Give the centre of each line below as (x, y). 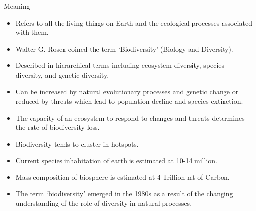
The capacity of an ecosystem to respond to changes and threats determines (130, 117)
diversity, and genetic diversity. (62, 75)
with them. (32, 32)
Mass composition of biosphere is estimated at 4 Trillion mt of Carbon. (123, 177)
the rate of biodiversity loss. (58, 127)
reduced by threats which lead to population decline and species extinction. (129, 101)
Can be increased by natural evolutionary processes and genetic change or (127, 91)
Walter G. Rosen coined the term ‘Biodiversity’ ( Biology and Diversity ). (124, 48)
